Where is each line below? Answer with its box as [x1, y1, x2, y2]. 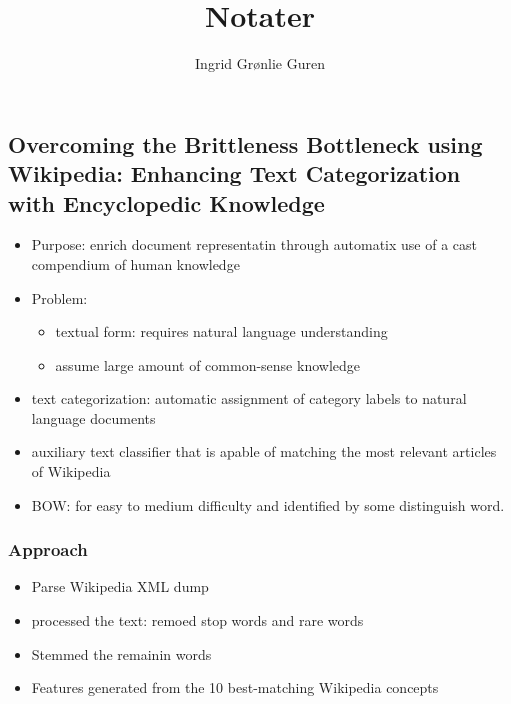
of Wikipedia [31, 461, 111, 482]
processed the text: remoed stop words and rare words [31, 610, 364, 631]
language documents [31, 407, 156, 428]
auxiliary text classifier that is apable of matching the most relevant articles [31, 441, 497, 462]
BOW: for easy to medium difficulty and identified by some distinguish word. [31, 494, 505, 515]
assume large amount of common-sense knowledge [55, 354, 360, 375]
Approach [8, 537, 88, 562]
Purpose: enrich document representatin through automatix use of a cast [31, 234, 478, 255]
